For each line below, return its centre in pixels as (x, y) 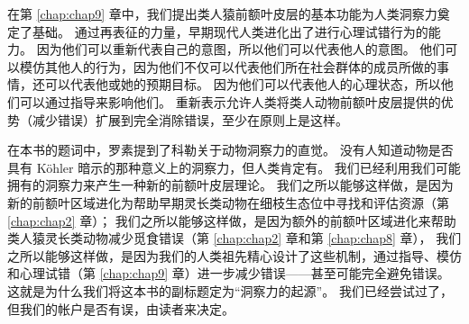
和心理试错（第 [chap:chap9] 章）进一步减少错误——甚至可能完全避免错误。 (229, 273)
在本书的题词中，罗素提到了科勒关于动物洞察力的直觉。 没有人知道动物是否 (230, 150)
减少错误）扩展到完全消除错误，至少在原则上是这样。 (190, 119)
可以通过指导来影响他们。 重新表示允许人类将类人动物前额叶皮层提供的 (230, 101)
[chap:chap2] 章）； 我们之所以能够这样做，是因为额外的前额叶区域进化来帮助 (232, 220)
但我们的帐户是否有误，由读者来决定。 (121, 308)
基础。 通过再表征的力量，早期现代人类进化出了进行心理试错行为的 (230, 31)
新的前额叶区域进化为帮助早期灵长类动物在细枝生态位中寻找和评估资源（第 (228, 202)
